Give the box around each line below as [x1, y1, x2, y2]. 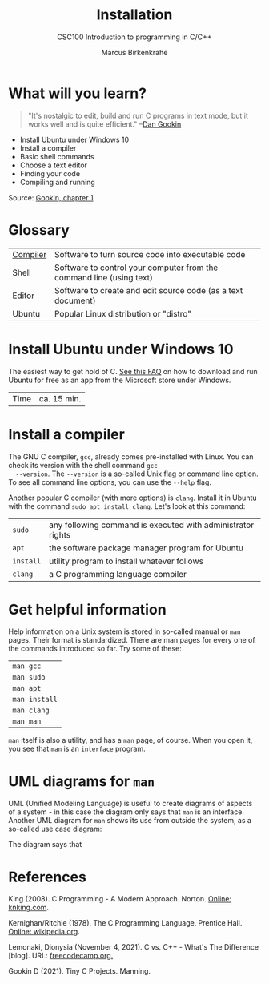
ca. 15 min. [38, 393, 82, 404]
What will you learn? [8, 84, 147, 102]
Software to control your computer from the [54, 262, 219, 273]
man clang [12, 706, 50, 715]
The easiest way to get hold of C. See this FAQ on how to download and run [8, 366, 258, 376]
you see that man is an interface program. [8, 744, 146, 754]
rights [49, 529, 71, 540]
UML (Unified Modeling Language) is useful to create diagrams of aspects [8, 799, 253, 809]
